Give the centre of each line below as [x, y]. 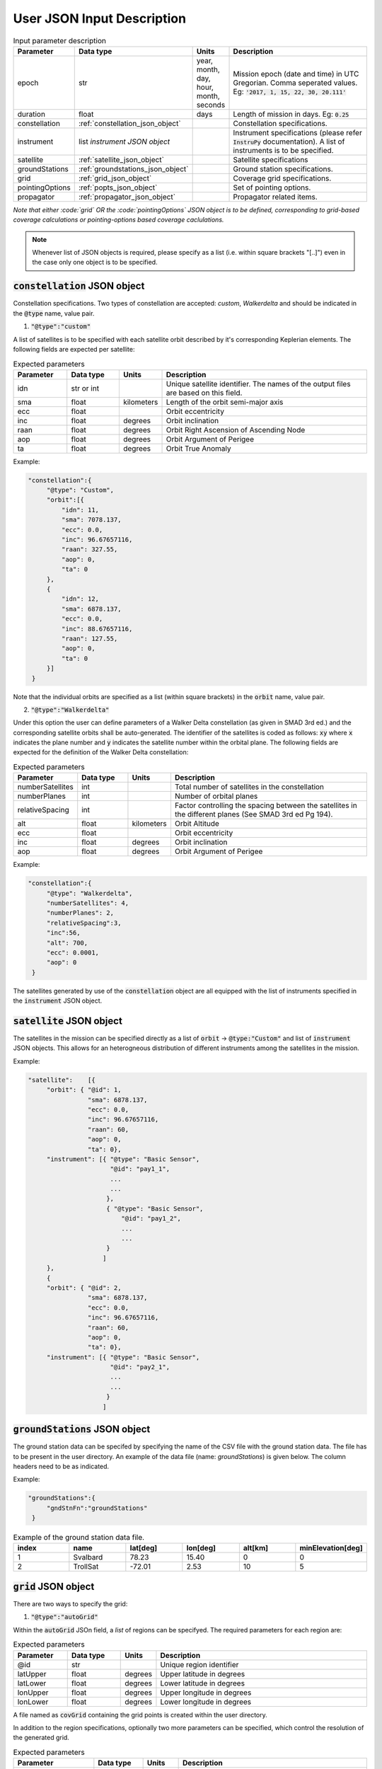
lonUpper [33, 1693]
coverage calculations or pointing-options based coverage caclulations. [118, 220]
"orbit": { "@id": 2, [84, 1287]
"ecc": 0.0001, [73, 952]
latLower [32, 1683]
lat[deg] [144, 1548]
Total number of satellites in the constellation [249, 787]
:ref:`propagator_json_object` [127, 197]
